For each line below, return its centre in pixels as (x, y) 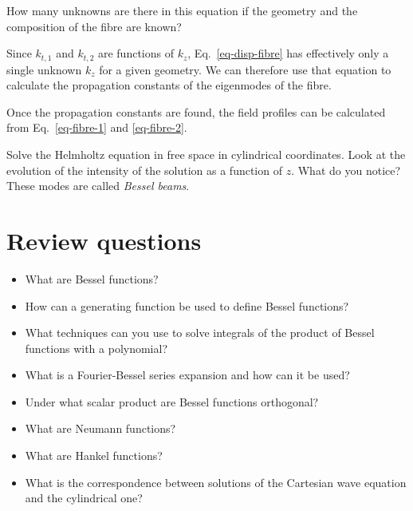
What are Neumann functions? (100, 428)
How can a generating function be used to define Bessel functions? (187, 305)
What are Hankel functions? (94, 456)
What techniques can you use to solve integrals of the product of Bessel (200, 333)
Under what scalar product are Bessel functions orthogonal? (172, 401)
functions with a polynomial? (96, 348)
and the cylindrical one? (84, 498)
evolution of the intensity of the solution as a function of (144, 170)
